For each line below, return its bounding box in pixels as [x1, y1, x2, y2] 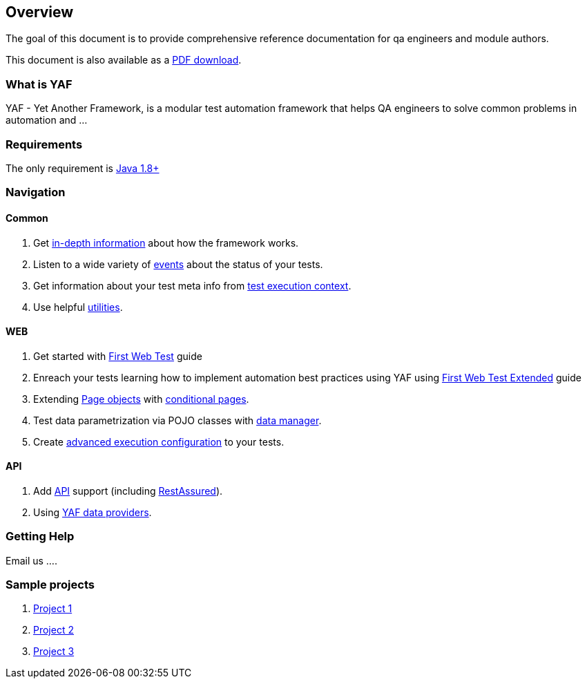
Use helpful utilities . [33, 301, 123, 313]
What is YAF [6, 77, 73, 91]
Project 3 [33, 645, 75, 658]
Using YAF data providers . [33, 506, 152, 518]
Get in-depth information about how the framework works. [33, 236, 299, 249]
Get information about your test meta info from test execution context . [33, 279, 352, 292]
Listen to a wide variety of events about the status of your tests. [33, 258, 323, 270]
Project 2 [33, 624, 74, 636]
